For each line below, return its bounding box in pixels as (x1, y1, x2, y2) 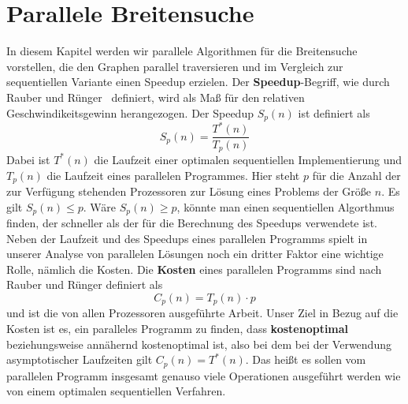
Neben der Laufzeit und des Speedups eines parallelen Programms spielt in (6, 230, 368, 246)
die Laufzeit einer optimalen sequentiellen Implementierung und (94, 151, 402, 167)
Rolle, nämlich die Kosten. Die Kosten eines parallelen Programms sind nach (6, 260, 382, 277)
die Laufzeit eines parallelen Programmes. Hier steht (46, 166, 300, 183)
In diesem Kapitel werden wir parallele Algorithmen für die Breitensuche (6, 43, 358, 59)
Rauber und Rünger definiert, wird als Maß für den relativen (6, 88, 305, 105)
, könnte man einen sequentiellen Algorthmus (176, 198, 395, 215)
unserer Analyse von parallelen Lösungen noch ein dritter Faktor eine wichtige (6, 245, 384, 262)
